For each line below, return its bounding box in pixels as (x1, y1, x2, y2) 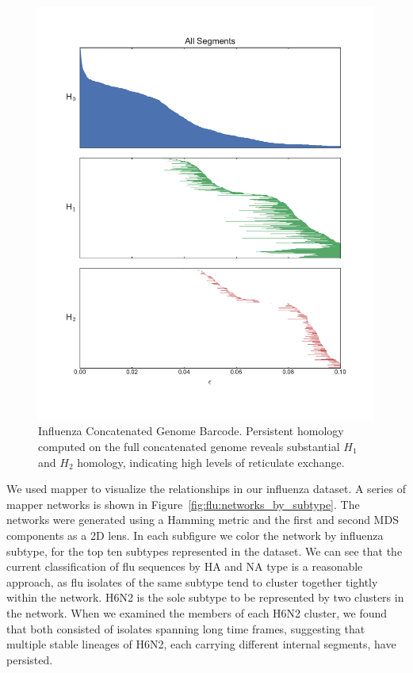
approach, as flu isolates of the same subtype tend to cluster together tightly (6, 573, 378, 590)
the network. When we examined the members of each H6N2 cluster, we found (6, 604, 388, 621)
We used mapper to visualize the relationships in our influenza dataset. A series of (6, 480, 406, 497)
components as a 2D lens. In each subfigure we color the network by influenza (6, 527, 384, 543)
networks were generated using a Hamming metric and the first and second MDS (6, 511, 399, 528)
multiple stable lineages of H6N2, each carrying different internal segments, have (6, 636, 396, 652)
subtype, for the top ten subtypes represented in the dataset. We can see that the (6, 542, 403, 559)
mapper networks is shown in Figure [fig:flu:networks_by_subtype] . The (6, 495, 360, 512)
